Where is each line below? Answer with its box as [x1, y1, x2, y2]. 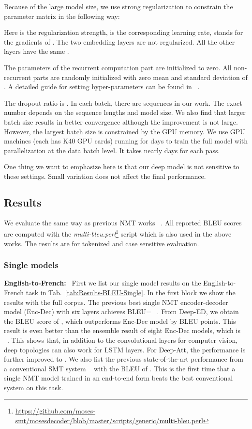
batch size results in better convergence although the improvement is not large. [4, 116, 238, 127]
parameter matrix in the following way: [4, 11, 120, 21]
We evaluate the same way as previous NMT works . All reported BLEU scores [4, 217, 242, 227]
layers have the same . [4, 46, 69, 56]
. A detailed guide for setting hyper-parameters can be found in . [4, 81, 200, 92]
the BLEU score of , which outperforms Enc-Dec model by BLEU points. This [4, 316, 236, 326]
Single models [4, 259, 59, 271]
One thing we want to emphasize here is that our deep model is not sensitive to [4, 161, 239, 172]
